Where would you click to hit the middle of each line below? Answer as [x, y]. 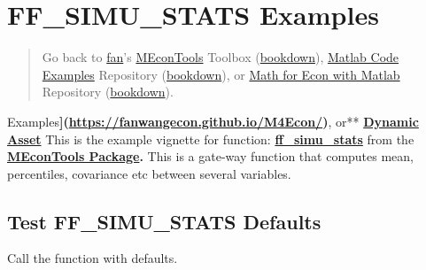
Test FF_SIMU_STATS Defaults [164, 221]
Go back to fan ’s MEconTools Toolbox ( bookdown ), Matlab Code [221, 57]
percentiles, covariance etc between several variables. [149, 173]
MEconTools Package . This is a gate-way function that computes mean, [211, 156]
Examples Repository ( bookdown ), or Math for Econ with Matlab [221, 74]
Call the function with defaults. [93, 258]
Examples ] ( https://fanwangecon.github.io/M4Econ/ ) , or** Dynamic [213, 121]
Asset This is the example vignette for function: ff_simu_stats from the [211, 139]
